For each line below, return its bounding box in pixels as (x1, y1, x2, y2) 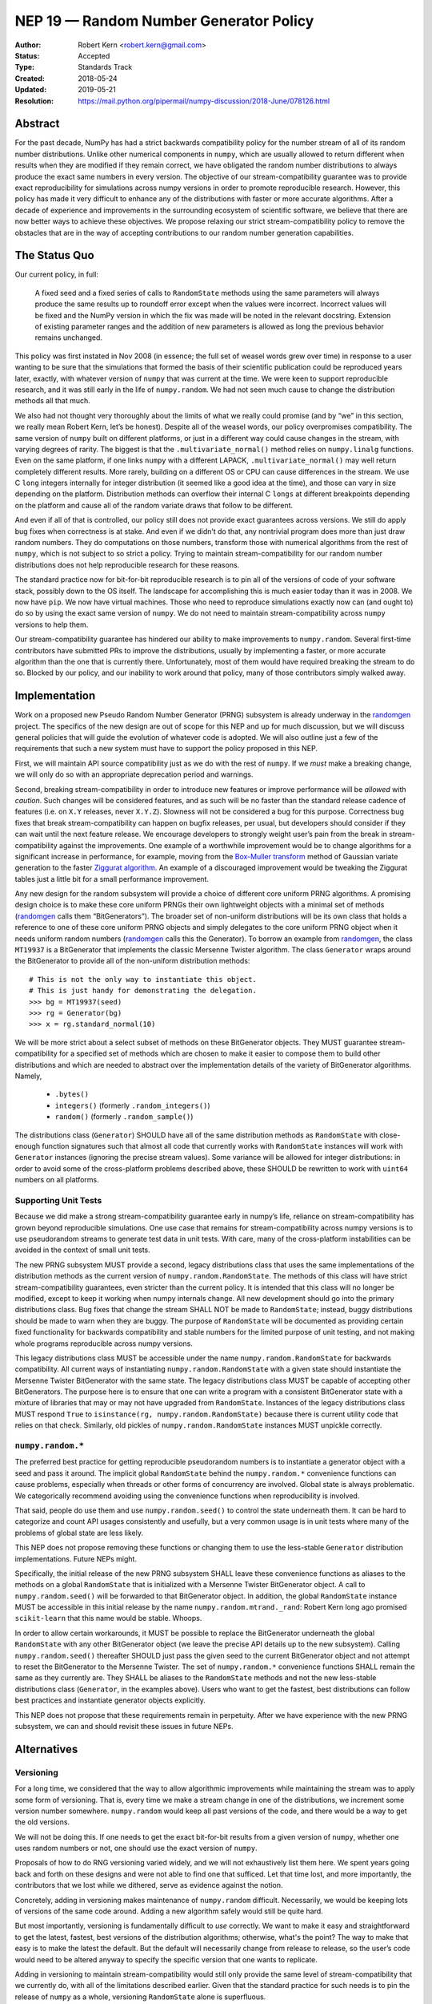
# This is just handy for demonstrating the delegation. (29, 986, 258, 996)
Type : (14, 63, 35, 72)
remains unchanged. (34, 333, 103, 342)
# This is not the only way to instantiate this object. (29, 975, 258, 984)
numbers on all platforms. (14, 1175, 99, 1185)
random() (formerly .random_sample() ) (54, 1112, 194, 1121)
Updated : (14, 85, 47, 95)
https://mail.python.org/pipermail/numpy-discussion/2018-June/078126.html (78, 96, 330, 106)
